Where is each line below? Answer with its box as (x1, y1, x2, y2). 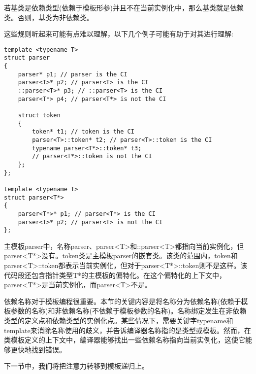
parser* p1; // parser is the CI (18, 70, 128, 78)
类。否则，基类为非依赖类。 (4, 12, 94, 22)
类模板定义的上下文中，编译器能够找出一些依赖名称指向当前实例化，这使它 (4, 335, 245, 345)
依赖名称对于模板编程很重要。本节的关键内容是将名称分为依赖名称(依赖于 (4, 296, 241, 306)
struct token (18, 112, 61, 119)
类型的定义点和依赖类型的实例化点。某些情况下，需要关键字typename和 (4, 315, 233, 326)
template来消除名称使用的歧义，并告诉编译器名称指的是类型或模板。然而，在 (4, 325, 251, 335)
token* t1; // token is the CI (32, 128, 134, 136)
